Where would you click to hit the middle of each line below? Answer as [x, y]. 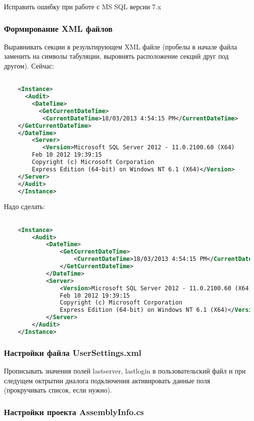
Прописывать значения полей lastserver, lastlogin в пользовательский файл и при [125, 370]
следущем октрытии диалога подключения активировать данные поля [107, 380]
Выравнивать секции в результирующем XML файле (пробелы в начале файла [121, 46]
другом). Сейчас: [29, 66]
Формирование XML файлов [58, 28]
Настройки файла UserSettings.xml [73, 352]
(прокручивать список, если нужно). [58, 390]
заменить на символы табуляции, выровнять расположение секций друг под [116, 56]
